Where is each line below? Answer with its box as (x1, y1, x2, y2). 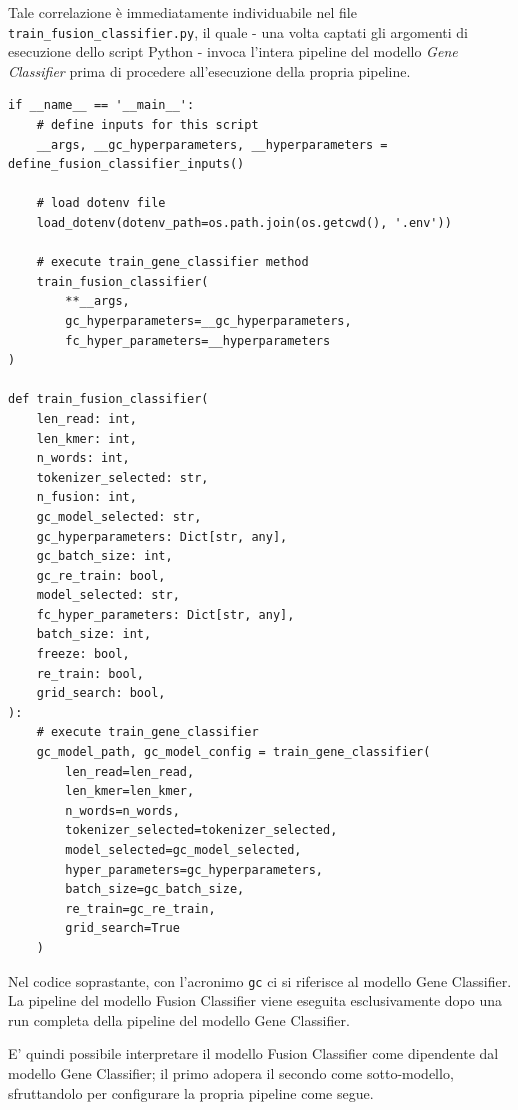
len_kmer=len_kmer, (65, 784, 195, 799)
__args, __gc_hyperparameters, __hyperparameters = (36, 137, 388, 152)
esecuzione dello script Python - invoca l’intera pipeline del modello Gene (8, 41, 458, 62)
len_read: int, (36, 411, 137, 426)
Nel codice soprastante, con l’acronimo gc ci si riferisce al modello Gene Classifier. (8, 970, 512, 991)
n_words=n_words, (65, 803, 180, 818)
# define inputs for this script (36, 118, 259, 133)
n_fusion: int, (36, 490, 137, 505)
